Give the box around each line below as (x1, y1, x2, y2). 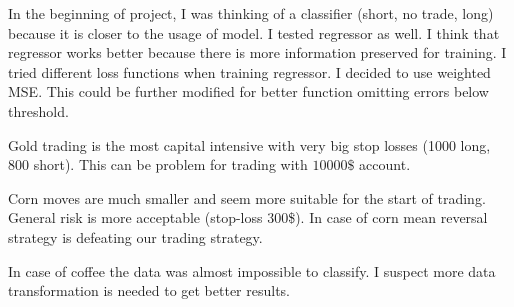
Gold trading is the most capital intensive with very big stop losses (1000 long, (8, 134, 491, 155)
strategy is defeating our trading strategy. (8, 226, 263, 247)
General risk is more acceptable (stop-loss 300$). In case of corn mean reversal (8, 207, 488, 228)
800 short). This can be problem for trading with (8, 154, 308, 175)
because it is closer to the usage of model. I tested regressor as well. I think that (8, 22, 500, 43)
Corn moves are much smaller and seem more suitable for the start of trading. (8, 187, 486, 208)
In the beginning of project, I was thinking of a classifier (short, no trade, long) (8, 3, 494, 23)
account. (359, 154, 411, 175)
